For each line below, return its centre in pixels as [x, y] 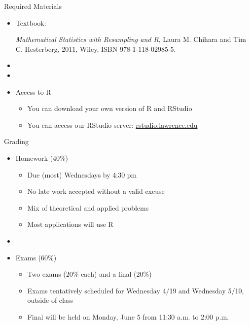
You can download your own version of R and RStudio [110, 108]
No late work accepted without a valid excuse [96, 191]
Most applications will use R [70, 224]
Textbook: [31, 22]
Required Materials [33, 6]
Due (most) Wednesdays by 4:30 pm [82, 174]
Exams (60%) [36, 257]
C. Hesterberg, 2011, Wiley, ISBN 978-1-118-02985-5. [96, 49]
